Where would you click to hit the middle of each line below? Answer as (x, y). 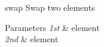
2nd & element (32, 39)
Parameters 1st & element (52, 27)
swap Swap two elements (50, 7)
